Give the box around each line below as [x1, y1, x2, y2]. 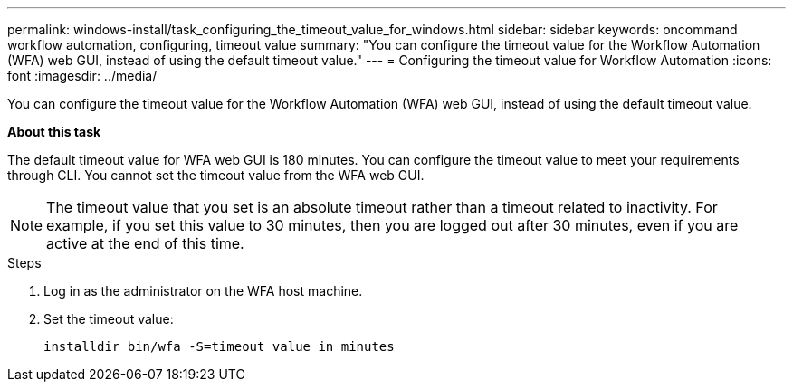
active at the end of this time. [46, 234, 244, 252]
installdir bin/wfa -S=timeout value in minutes [43, 339, 395, 354]
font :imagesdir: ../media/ [7, 68, 158, 83]
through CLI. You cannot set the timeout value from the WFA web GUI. [7, 167, 425, 183]
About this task [7, 124, 101, 139]
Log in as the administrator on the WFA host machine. [43, 283, 363, 299]
